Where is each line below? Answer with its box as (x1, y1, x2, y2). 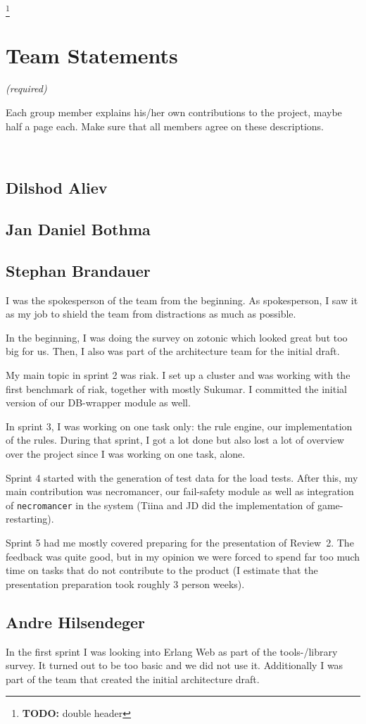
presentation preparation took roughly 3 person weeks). (6, 576, 245, 591)
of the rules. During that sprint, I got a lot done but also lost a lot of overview (6, 432, 344, 447)
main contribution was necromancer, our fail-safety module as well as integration (6, 484, 354, 499)
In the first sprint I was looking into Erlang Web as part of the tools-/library (6, 644, 338, 659)
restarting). (6, 511, 54, 526)
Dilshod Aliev (6, 177, 108, 199)
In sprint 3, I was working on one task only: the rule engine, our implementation (6, 418, 353, 433)
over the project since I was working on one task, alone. (6, 446, 246, 461)
